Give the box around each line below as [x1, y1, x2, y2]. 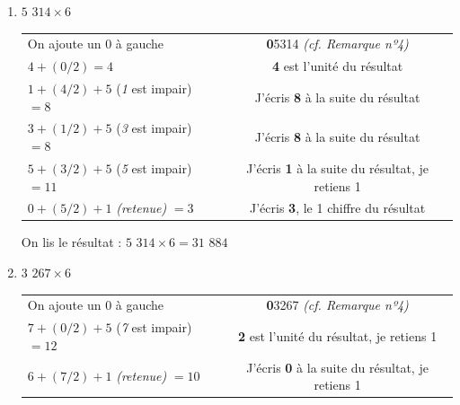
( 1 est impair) [116, 79, 192, 98]
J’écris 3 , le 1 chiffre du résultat [250, 198, 426, 217]
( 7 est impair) [116, 318, 192, 337]
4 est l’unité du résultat [272, 57, 403, 75]
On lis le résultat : [21, 233, 122, 251]
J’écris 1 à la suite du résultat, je [246, 158, 429, 177]
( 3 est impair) [116, 119, 192, 137]
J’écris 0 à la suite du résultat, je [246, 357, 429, 376]
